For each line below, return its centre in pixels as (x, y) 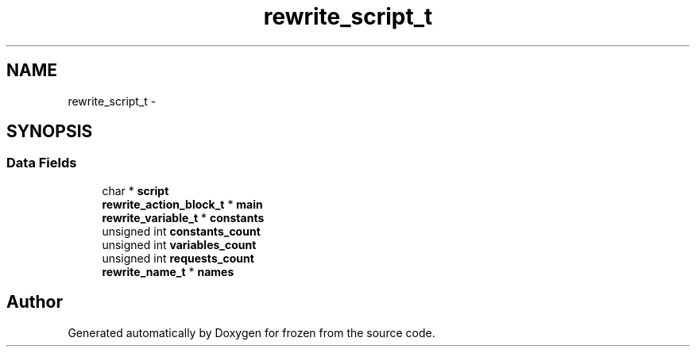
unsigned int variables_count (179, 244)
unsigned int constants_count (181, 231)
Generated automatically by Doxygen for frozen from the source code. (251, 332)
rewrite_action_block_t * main (182, 204)
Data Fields (42, 163)
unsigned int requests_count (178, 258)
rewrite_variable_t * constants (183, 217)
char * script (135, 190)
